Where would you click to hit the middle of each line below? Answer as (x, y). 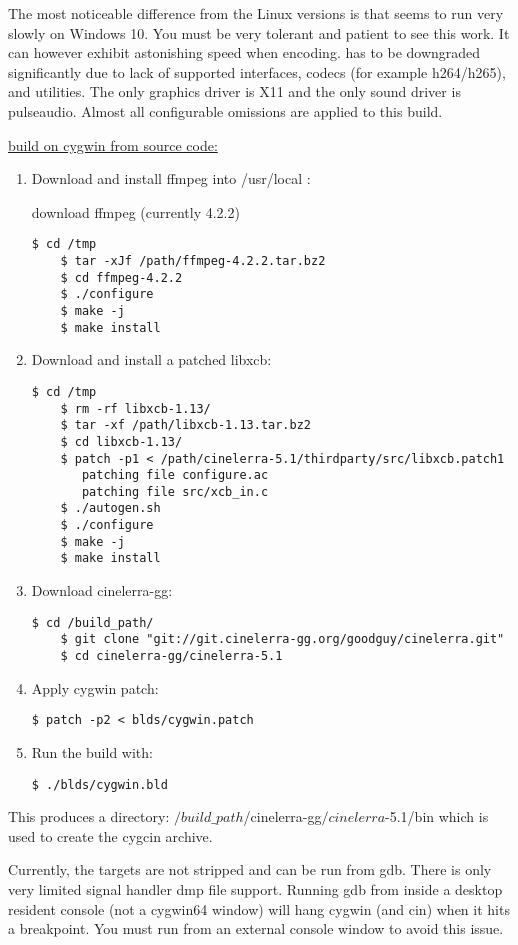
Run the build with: (92, 751)
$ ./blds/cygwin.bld (99, 784)
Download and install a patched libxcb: (151, 359)
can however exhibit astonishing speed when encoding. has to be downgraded (244, 52)
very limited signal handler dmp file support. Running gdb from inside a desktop (255, 888)
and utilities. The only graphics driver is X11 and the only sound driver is (234, 91)
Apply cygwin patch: (95, 687)
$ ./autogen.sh (110, 508)
